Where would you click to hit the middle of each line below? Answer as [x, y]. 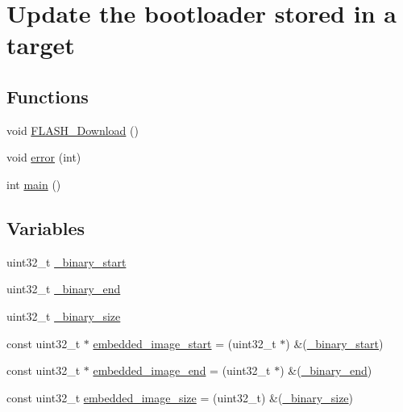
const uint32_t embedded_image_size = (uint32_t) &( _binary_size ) [180, 397]
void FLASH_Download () [73, 130]
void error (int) [44, 157]
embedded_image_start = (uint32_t [185, 343]
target [41, 45]
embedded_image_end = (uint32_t [182, 370]
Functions [48, 96]
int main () [34, 184]
